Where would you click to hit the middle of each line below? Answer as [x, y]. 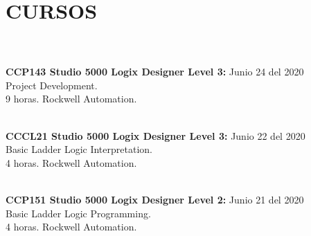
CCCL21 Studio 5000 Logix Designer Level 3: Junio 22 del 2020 [155, 135]
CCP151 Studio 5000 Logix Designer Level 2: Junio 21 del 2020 [155, 199]
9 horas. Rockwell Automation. [71, 99]
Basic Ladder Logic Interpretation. [79, 149]
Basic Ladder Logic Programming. [78, 213]
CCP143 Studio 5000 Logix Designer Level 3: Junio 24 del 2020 [155, 72]
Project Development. [52, 85]
